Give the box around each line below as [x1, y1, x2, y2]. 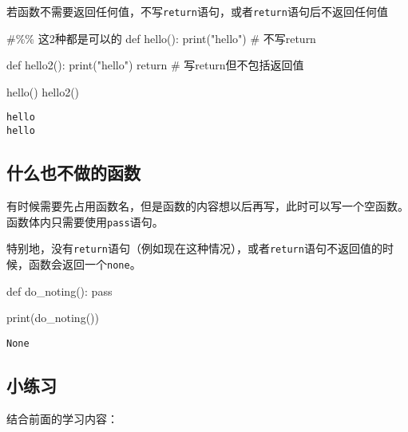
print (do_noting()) [6, 309, 99, 326]
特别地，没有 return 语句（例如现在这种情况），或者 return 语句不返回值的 [6, 240, 382, 257]
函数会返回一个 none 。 [28, 255, 141, 272]
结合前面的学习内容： [6, 410, 118, 426]
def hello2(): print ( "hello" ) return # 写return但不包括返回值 [6, 57, 304, 73]
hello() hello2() [6, 83, 80, 100]
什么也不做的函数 [6, 160, 141, 185]
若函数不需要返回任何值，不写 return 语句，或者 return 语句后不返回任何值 [6, 3, 388, 19]
